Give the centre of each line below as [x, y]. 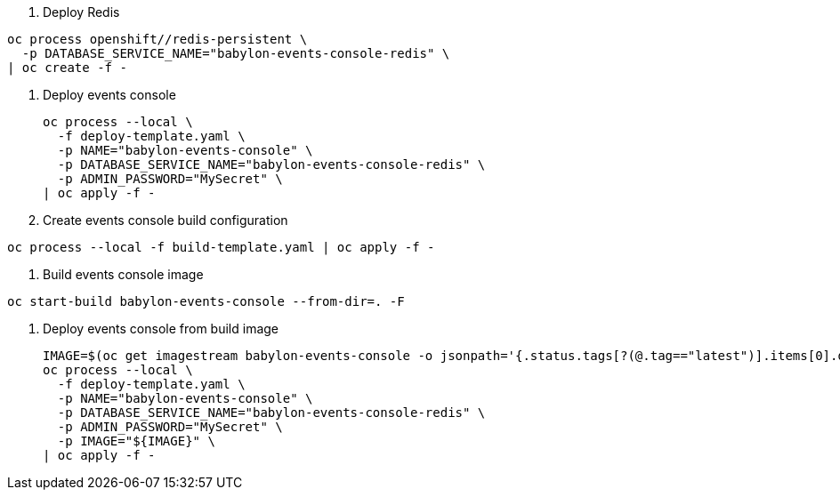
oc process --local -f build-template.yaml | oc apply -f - [221, 247]
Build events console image [123, 274]
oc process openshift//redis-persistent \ [157, 39]
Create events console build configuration [166, 220]
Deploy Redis [81, 12]
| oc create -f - [67, 68]
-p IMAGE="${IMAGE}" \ [136, 441]
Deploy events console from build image [161, 329]
